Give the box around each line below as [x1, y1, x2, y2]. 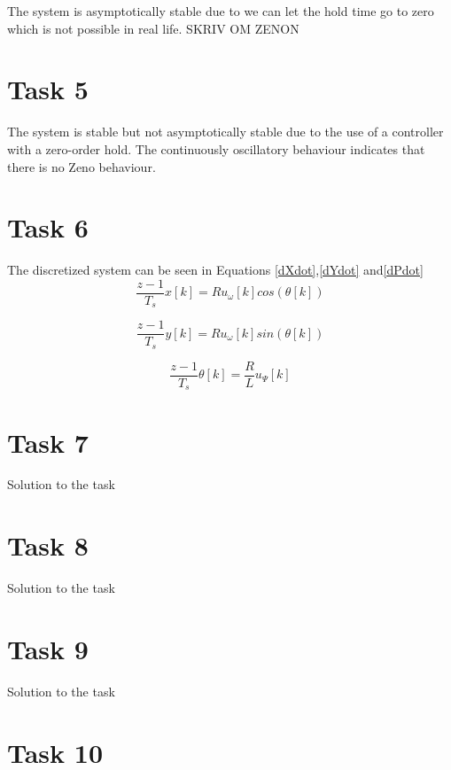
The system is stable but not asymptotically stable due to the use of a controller [7, 122, 444, 141]
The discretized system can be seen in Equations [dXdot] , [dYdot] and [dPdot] [7, 261, 424, 279]
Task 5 [7, 71, 89, 107]
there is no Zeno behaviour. [7, 157, 156, 175]
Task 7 [7, 424, 89, 460]
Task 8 [7, 527, 89, 564]
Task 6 [7, 209, 89, 245]
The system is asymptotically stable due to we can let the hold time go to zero [7, 2, 434, 19]
